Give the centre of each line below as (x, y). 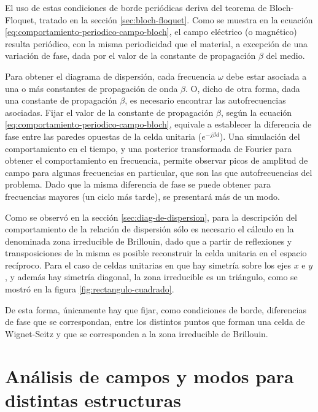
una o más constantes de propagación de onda (91, 88)
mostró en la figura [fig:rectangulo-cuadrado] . (90, 289)
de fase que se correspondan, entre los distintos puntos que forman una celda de (155, 322)
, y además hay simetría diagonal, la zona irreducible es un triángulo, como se (151, 277)
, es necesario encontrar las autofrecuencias (205, 100)
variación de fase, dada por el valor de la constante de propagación (130, 55)
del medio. (285, 55)
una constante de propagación (61, 100)
